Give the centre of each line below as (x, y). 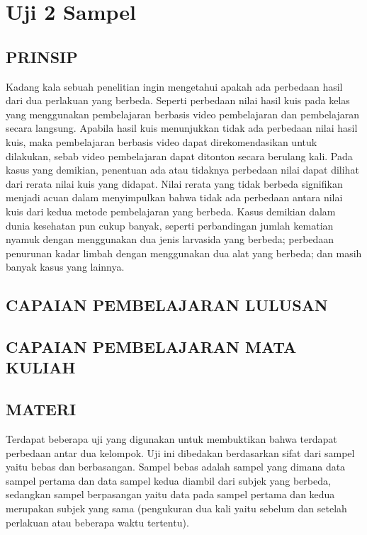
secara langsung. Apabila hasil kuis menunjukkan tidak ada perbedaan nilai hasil (182, 128)
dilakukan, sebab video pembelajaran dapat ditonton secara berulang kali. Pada (179, 156)
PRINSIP (42, 56)
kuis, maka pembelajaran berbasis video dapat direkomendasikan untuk (162, 141)
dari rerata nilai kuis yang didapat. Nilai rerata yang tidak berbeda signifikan (174, 183)
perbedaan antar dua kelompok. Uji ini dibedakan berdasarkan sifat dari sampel (180, 452)
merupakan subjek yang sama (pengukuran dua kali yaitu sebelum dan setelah (176, 508)
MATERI (41, 409)
